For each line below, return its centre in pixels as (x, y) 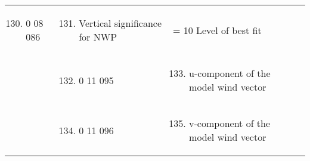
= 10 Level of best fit (217, 30)
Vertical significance (120, 23)
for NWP (98, 37)
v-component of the (230, 123)
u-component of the (230, 73)
